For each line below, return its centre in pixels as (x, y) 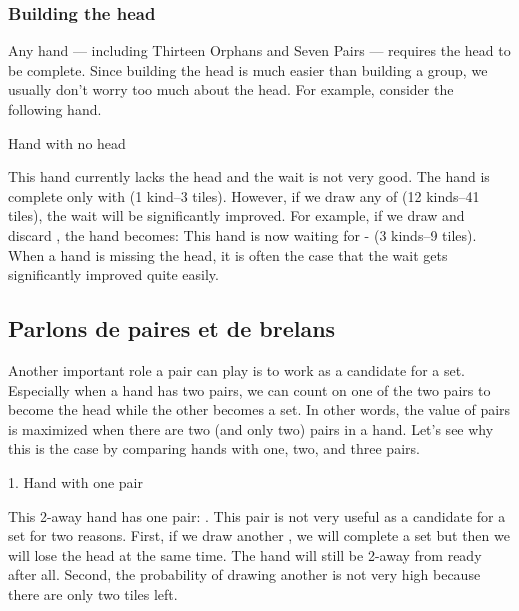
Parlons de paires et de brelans (172, 328)
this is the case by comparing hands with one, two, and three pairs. (214, 448)
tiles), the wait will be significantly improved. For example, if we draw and (236, 215)
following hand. (55, 109)
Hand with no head (67, 142)
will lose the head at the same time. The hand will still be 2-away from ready (245, 554)
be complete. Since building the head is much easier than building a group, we (248, 69)
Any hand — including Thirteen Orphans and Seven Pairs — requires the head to (259, 50)
